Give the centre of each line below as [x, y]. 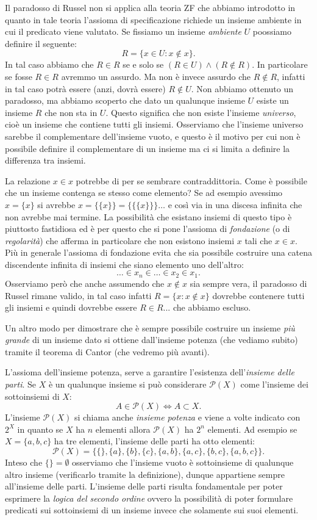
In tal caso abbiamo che [49, 64]
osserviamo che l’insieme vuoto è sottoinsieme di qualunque [183, 462]
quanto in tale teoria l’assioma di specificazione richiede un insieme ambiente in [153, 19]
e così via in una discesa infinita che [235, 204]
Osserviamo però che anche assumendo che [85, 283]
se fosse [19, 76]
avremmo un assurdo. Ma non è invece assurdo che [156, 76]
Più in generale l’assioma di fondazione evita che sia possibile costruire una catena [158, 252]
